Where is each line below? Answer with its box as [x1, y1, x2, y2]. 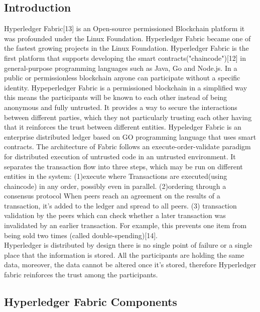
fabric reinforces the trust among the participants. [4, 269, 158, 280]
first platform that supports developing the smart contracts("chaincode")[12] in [4, 52, 246, 63]
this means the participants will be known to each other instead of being [4, 92, 227, 102]
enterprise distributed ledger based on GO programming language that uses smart [4, 131, 256, 142]
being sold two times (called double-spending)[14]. [4, 230, 158, 240]
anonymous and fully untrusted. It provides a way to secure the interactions [4, 101, 237, 112]
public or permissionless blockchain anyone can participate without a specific [4, 72, 240, 83]
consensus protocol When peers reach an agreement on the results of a [4, 190, 220, 201]
